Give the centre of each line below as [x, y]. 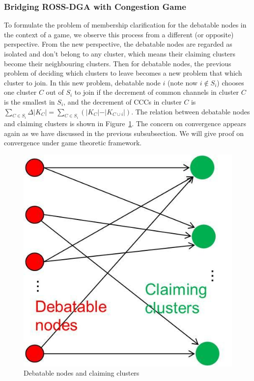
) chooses [230, 82]
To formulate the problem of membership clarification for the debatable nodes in [125, 25]
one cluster [20, 92]
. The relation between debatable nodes [191, 111]
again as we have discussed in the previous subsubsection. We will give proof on [124, 133]
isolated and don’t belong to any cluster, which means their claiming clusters [120, 54]
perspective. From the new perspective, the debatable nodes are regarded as [118, 44]
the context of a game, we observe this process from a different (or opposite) [119, 34]
